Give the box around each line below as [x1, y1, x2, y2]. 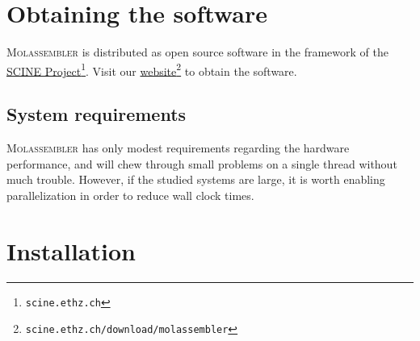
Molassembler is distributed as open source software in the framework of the [6, 44, 388, 60]
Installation [6, 234, 136, 267]
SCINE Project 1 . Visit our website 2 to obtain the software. [6, 60, 297, 79]
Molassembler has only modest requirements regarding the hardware [6, 139, 350, 156]
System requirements [6, 102, 187, 127]
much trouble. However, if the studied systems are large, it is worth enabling [6, 171, 385, 188]
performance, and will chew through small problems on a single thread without [6, 155, 397, 172]
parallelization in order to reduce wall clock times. [6, 186, 254, 203]
